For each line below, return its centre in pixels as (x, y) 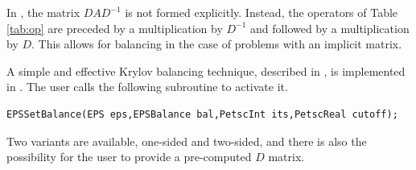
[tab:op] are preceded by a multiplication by (115, 28)
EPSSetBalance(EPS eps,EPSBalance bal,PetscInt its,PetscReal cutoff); (202, 114)
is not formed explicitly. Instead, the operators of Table (262, 12)
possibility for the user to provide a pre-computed (129, 157)
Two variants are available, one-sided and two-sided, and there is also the (187, 141)
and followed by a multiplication (330, 28)
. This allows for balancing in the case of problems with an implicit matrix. (217, 44)
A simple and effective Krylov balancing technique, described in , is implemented (206, 70)
